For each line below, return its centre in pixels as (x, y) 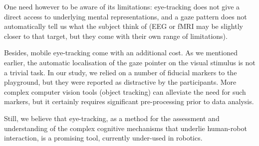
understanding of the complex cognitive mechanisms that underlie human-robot (126, 128)
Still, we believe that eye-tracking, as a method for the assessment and (112, 118)
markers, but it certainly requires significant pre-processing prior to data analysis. (129, 101)
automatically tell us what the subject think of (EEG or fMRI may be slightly (124, 26)
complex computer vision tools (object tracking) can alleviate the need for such (125, 91)
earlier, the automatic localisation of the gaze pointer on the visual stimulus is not (130, 62)
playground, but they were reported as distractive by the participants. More (120, 82)
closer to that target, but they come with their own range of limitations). (116, 36)
